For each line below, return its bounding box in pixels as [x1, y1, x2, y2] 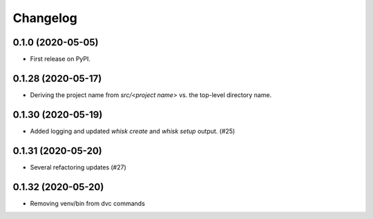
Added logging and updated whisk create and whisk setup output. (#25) [30, 127, 236, 135]
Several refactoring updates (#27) [30, 163, 127, 171]
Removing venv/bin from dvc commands [30, 199, 145, 207]
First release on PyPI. [30, 55, 91, 63]
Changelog [12, 10, 77, 25]
